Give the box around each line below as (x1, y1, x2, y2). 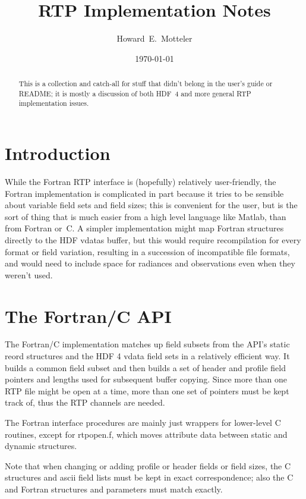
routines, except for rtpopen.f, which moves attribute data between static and (5, 428, 288, 440)
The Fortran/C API (5, 303, 172, 328)
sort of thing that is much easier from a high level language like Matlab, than (5, 210, 286, 222)
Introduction (5, 141, 111, 165)
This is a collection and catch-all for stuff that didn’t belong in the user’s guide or (18, 79, 273, 89)
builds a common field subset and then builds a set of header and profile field (5, 361, 286, 374)
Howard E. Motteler (116, 32, 193, 45)
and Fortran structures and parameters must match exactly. (5, 483, 223, 495)
